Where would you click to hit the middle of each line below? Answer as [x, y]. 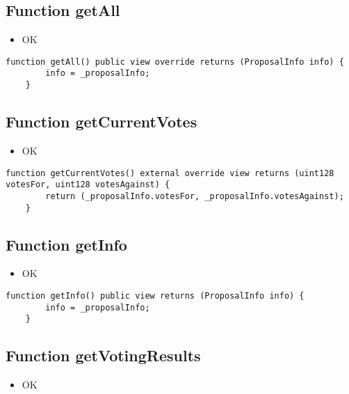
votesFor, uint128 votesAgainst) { [88, 185]
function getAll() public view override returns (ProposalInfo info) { [175, 62]
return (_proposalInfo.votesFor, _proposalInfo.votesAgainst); [195, 196]
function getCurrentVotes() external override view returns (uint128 [170, 173]
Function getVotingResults [103, 355]
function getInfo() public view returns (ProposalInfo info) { [155, 295]
